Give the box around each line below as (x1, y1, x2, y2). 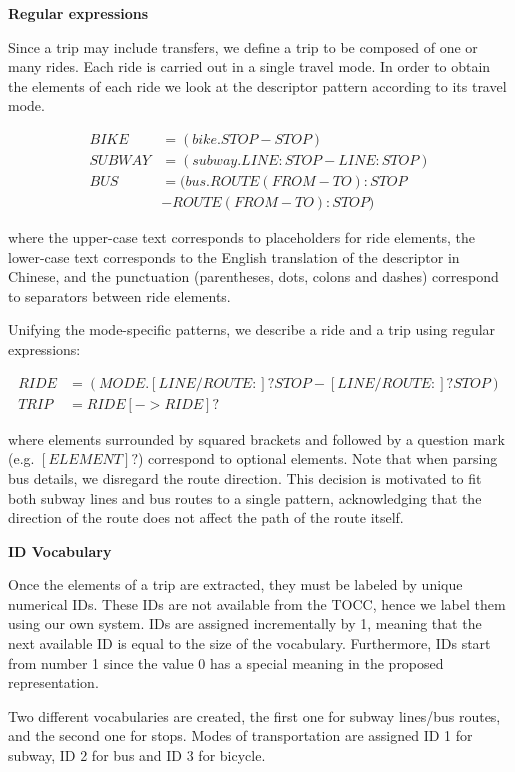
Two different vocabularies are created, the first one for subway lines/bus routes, (8, 705, 501, 726)
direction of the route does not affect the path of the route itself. (8, 507, 404, 528)
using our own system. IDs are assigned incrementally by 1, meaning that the (8, 613, 482, 634)
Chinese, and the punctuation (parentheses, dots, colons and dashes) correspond (8, 266, 499, 287)
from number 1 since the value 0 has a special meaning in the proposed (8, 652, 444, 673)
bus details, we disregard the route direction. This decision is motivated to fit (8, 467, 482, 488)
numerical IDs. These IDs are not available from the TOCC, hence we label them (8, 593, 506, 614)
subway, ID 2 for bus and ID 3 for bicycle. (8, 745, 266, 766)
